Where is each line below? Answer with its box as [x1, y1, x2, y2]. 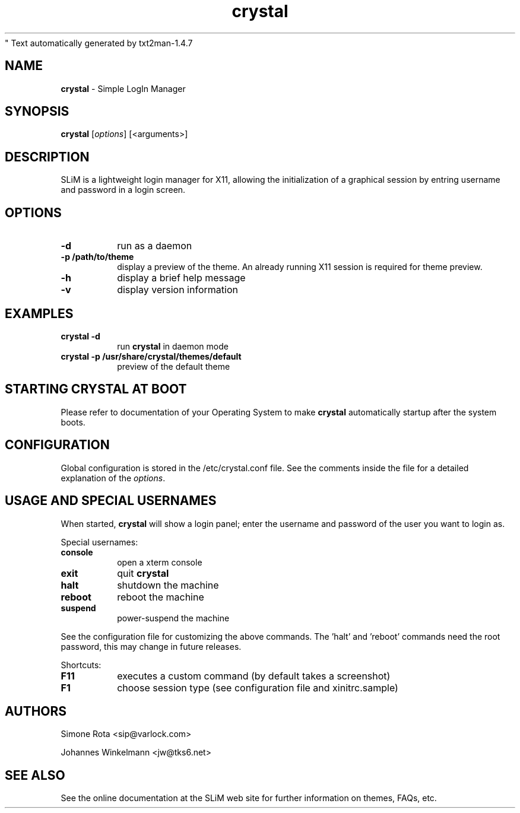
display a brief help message [117, 272, 246, 284]
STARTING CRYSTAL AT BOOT [5, 382, 187, 397]
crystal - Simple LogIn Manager [61, 83, 186, 94]
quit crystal [117, 567, 169, 579]
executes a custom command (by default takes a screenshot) [117, 669, 391, 682]
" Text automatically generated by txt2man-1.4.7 [5, 37, 193, 48]
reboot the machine [117, 590, 204, 603]
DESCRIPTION [5, 149, 90, 164]
